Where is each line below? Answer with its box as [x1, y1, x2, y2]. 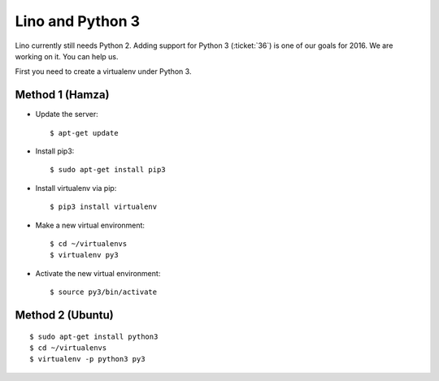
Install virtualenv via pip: [35, 183, 117, 193]
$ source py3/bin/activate [50, 288, 158, 297]
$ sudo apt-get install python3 [29, 331, 159, 341]
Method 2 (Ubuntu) [15, 308, 114, 322]
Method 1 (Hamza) [15, 88, 110, 102]
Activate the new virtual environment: [35, 268, 161, 278]
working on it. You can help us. [15, 51, 119, 61]
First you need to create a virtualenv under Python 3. [15, 67, 192, 76]
